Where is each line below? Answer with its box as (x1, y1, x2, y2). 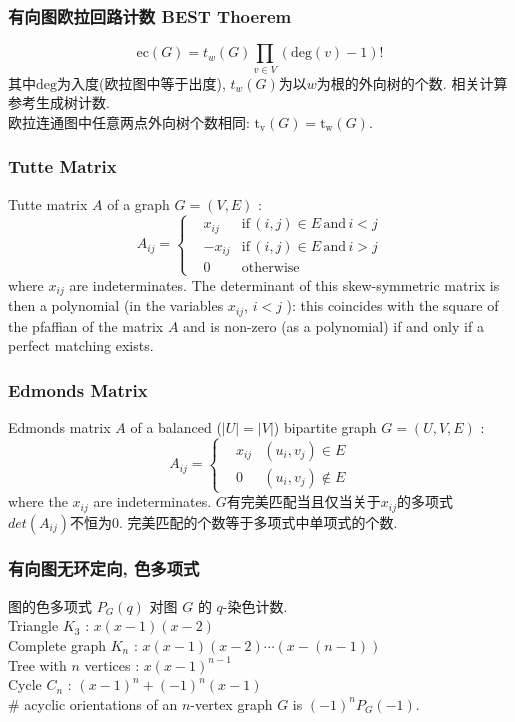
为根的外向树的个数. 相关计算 (316, 72, 508, 93)
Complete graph (8, 634, 107, 655)
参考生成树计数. (8, 92, 110, 113)
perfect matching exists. (8, 335, 154, 356)
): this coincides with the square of (286, 295, 499, 316)
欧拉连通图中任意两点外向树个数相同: (8, 111, 250, 132)
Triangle (8, 615, 59, 636)
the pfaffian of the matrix (8, 315, 164, 336)
